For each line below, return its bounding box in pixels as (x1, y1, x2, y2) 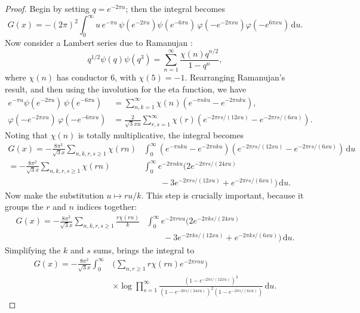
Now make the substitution (5, 188, 104, 201)
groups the (5, 200, 44, 213)
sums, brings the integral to (93, 244, 195, 256)
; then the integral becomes (125, 2, 225, 14)
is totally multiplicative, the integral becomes (78, 129, 244, 141)
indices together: (76, 200, 137, 213)
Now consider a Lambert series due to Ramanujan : (5, 36, 193, 48)
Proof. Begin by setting (5, 2, 90, 14)
